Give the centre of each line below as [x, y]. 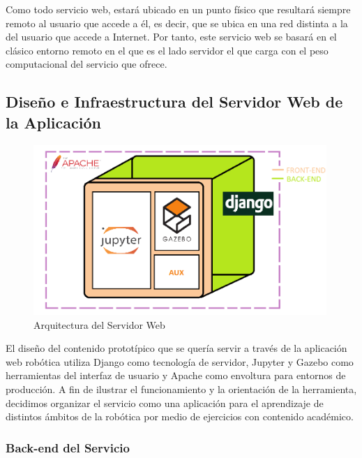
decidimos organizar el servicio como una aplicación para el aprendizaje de [165, 402]
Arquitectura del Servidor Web [99, 324]
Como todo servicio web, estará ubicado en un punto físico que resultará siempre [178, 9]
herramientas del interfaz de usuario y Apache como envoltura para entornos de [176, 375]
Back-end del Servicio [68, 447]
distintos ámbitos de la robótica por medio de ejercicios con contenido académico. [180, 416]
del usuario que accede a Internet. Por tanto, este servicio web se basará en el [171, 37]
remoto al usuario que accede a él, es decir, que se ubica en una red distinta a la [177, 23]
